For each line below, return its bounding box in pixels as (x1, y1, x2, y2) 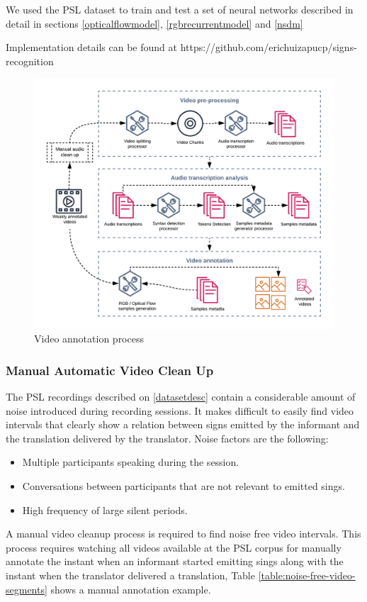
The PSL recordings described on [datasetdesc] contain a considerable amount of (6, 389, 356, 403)
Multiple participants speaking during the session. (22, 455, 239, 469)
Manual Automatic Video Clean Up (6, 361, 214, 379)
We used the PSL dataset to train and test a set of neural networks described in (6, 2, 354, 16)
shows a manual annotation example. (50, 581, 211, 596)
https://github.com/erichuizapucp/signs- (180, 40, 357, 55)
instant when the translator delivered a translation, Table (6, 567, 255, 582)
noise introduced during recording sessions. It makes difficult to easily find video (6, 403, 354, 418)
